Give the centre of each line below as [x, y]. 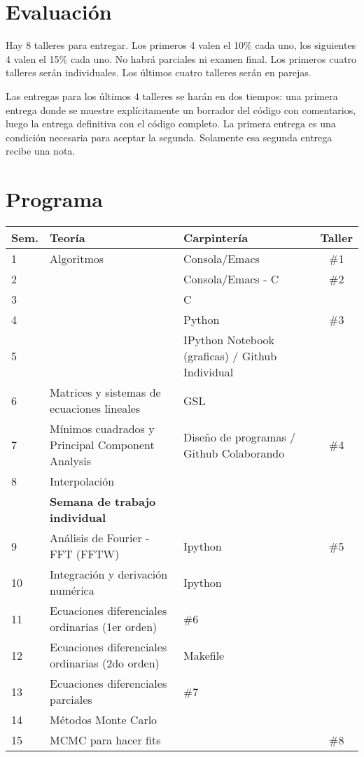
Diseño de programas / [240, 437]
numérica [72, 590]
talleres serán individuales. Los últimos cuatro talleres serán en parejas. [159, 72]
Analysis [70, 461]
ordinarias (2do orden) [105, 663]
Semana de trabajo [103, 501]
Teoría [68, 238]
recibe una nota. [41, 151]
